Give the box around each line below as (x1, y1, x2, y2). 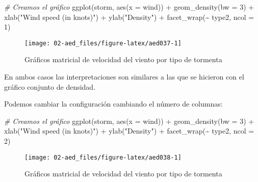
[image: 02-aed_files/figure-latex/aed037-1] (24, 39, 182, 47)
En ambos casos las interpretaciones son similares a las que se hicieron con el (4, 71, 244, 82)
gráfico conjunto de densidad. (4, 81, 96, 92)
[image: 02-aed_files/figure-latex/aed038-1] (24, 153, 182, 161)
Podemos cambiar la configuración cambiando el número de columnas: (4, 98, 223, 109)
